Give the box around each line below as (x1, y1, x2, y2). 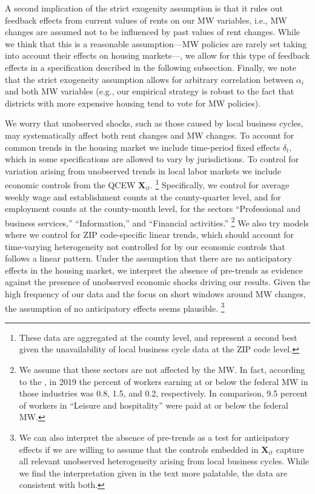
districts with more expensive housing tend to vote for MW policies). (5, 96, 261, 109)
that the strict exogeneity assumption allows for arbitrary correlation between (5, 73, 294, 85)
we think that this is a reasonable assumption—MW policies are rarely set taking (5, 37, 307, 50)
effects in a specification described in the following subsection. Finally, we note (5, 61, 296, 73)
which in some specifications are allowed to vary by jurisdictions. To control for (5, 153, 299, 165)
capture (276, 443, 304, 455)
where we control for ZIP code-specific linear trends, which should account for (5, 228, 294, 240)
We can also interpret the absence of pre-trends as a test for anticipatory (19, 430, 290, 443)
